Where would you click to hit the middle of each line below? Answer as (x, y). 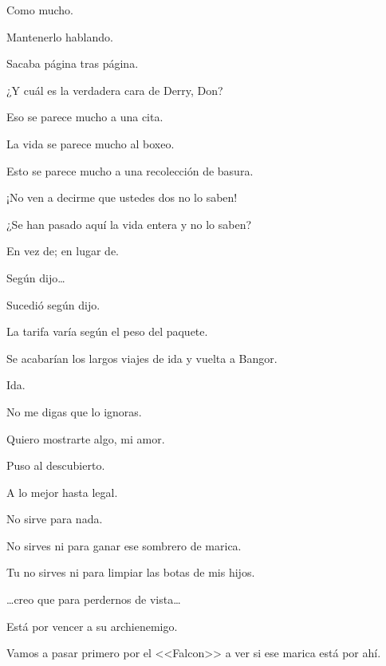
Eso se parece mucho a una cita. (85, 117)
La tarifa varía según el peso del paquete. (107, 331)
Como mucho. (40, 10)
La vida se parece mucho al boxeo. (91, 143)
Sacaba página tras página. (73, 63)
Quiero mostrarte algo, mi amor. (86, 438)
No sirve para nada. (55, 519)
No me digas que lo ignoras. (74, 411)
